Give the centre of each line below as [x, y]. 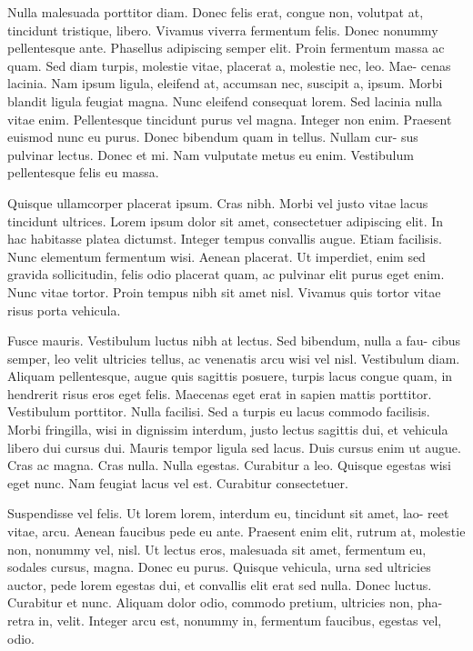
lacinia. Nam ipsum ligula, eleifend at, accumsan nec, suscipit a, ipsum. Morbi [225, 83]
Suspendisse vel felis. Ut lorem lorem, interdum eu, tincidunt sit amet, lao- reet [228, 513]
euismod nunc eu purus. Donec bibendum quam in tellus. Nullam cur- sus [213, 137]
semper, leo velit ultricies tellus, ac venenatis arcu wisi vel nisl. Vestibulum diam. [234, 358]
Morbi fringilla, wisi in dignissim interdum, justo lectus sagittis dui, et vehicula [228, 430]
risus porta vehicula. [64, 310]
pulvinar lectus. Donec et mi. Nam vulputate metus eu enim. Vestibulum [211, 154]
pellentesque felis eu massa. [83, 172]
